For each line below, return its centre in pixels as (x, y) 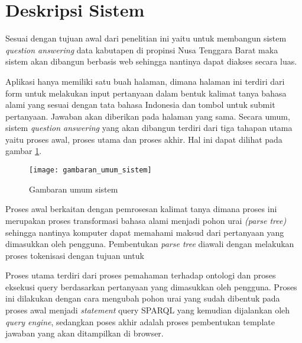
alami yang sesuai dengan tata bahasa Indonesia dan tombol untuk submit (140, 105)
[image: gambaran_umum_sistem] (90, 170)
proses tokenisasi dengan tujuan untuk (75, 255)
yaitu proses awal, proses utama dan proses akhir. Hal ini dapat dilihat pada (144, 139)
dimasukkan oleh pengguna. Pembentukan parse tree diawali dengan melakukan (150, 244)
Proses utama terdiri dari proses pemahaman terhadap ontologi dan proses (141, 275)
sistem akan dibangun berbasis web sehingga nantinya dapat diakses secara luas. (151, 61)
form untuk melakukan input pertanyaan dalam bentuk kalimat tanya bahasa (146, 93)
